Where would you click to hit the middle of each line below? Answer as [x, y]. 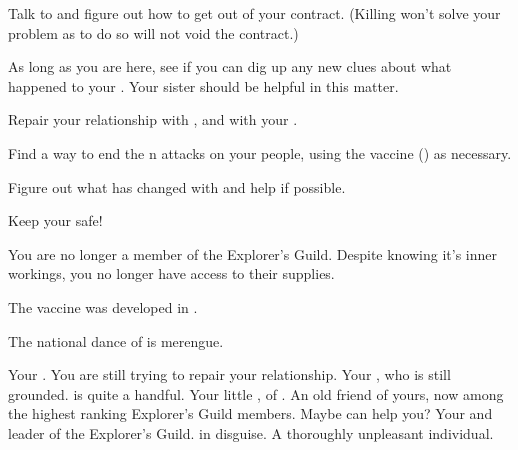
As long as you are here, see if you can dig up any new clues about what [230, 66]
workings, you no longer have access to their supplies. [171, 273]
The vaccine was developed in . [103, 306]
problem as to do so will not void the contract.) [153, 32]
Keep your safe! [55, 220]
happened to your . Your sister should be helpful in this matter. [203, 85]
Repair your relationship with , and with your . [153, 119]
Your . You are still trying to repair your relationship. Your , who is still [229, 374]
